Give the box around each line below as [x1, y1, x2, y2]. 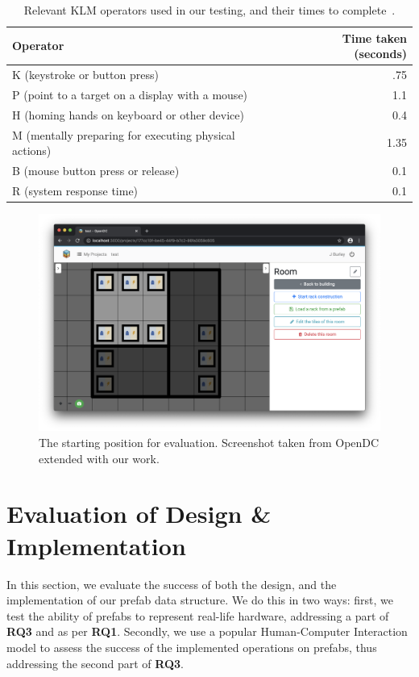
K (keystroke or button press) [12, 66, 159, 83]
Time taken [342, 29, 407, 46]
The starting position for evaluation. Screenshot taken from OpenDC [39, 434, 380, 451]
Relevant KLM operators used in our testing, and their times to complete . [23, 2, 396, 18]
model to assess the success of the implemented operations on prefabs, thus [6, 638, 377, 655]
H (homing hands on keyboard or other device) [12, 106, 244, 123]
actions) [12, 142, 52, 159]
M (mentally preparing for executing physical [12, 126, 235, 143]
